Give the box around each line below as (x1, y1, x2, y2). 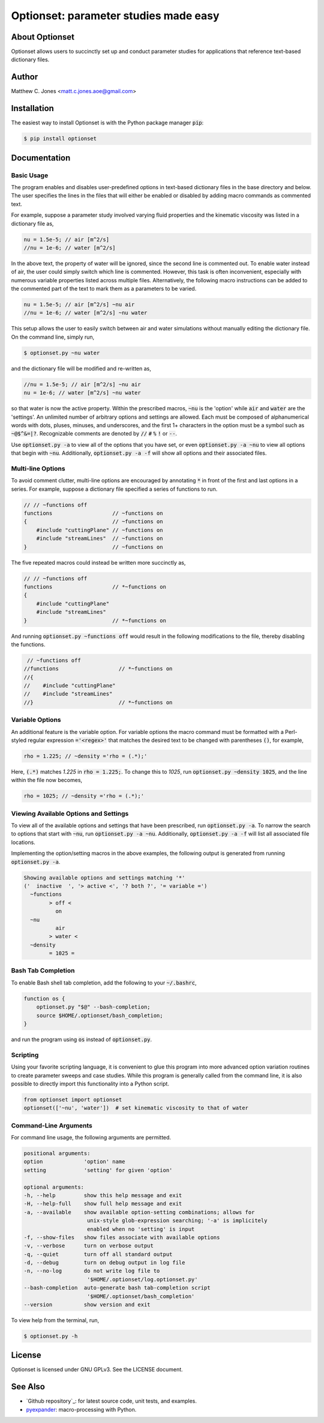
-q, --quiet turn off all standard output (23, 1251, 173, 1258)
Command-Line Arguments (11, 1121, 93, 1129)
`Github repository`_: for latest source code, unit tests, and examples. (26, 1397, 197, 1405)
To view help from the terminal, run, (11, 1317, 100, 1324)
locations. (11, 839, 35, 846)
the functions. (11, 640, 46, 648)
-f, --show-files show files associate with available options (23, 1234, 220, 1240)
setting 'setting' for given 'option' (23, 1167, 173, 1174)
